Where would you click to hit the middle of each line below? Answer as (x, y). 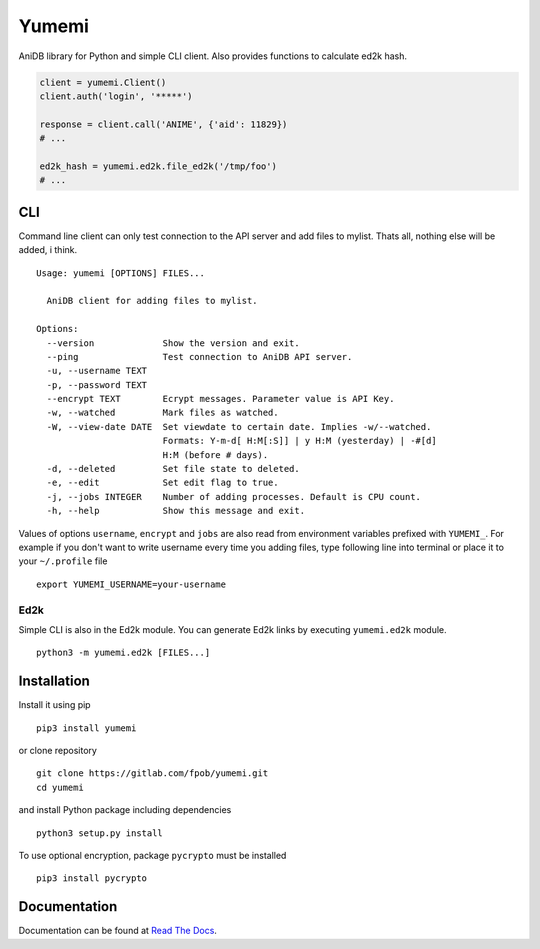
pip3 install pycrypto (92, 878)
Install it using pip (54, 705)
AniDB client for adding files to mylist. (152, 301)
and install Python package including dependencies (125, 810)
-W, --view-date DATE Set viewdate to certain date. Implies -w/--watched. (239, 426)
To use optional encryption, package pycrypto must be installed (152, 855)
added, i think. (48, 250)
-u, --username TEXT (97, 371)
